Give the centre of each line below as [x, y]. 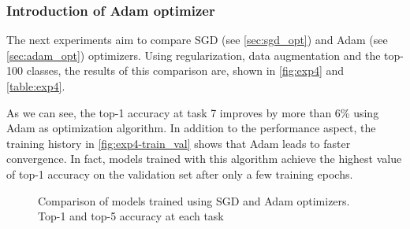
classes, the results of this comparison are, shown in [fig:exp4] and [185, 70]
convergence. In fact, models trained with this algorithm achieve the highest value [204, 159]
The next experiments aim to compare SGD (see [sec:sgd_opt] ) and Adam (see [197, 40]
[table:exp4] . [36, 86]
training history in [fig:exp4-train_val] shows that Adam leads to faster [179, 143]
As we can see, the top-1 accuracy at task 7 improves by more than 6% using [193, 112]
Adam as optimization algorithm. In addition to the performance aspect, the [191, 128]
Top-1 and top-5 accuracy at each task [131, 216]
